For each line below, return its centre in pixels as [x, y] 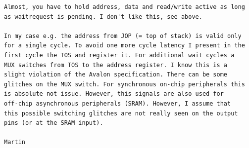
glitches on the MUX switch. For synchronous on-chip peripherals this [124, 84]
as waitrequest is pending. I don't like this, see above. [103, 17]
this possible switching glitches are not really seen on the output [121, 113]
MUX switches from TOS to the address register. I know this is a [116, 65]
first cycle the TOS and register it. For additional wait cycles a [119, 55]
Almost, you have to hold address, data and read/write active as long [124, 7]
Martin [15, 142]
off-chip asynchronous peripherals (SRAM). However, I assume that [118, 103]
